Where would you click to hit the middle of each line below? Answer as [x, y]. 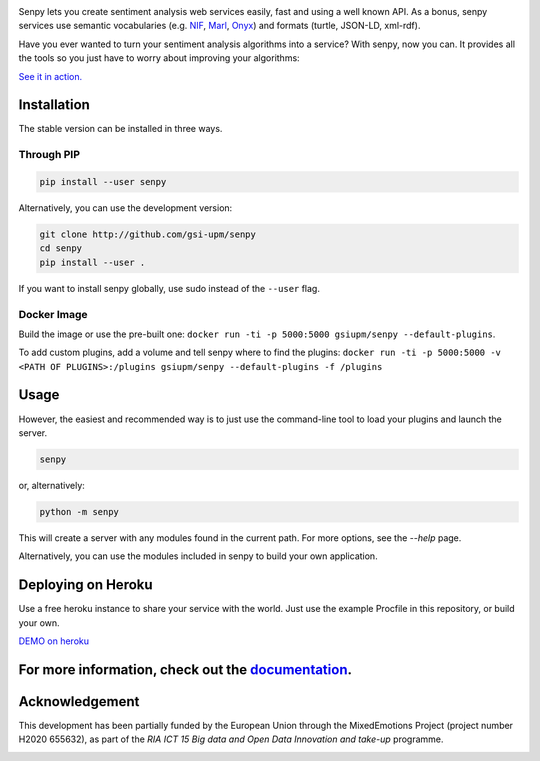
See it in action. [50, 76]
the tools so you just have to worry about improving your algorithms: [159, 58]
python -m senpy [79, 511]
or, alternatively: [51, 485]
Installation [54, 105]
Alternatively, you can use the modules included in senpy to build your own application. [198, 556]
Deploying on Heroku [86, 585]
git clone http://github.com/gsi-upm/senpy [148, 234]
